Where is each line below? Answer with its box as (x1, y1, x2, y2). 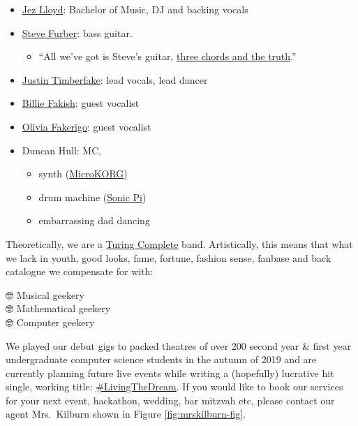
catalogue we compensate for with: (6, 264, 154, 279)
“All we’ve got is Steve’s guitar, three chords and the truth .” (38, 49, 297, 64)
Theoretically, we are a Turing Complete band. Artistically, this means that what (6, 236, 353, 251)
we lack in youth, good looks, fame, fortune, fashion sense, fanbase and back (6, 250, 331, 265)
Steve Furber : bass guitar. (22, 25, 133, 40)
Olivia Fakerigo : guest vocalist (22, 119, 151, 133)
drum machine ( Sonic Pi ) (38, 189, 147, 204)
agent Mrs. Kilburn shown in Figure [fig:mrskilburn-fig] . (6, 406, 246, 421)
